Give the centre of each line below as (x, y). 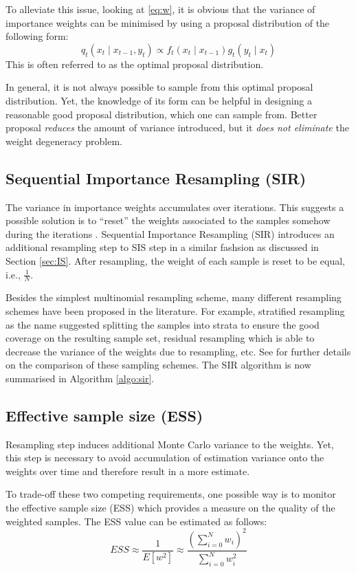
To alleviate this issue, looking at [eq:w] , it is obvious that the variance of (160, 9)
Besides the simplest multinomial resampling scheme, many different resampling (174, 297)
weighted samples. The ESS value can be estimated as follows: (136, 521)
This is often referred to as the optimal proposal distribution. (135, 64)
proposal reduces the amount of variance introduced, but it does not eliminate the (177, 128)
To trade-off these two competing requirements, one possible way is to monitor (171, 494)
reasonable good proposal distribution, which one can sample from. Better (162, 114)
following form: (37, 36)
